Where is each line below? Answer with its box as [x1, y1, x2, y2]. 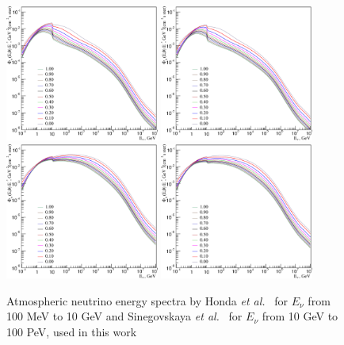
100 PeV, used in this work [6, 323, 137, 339]
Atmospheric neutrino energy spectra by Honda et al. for [6, 292, 289, 309]
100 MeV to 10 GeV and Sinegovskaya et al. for [6, 308, 243, 324]
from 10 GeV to [262, 308, 338, 324]
